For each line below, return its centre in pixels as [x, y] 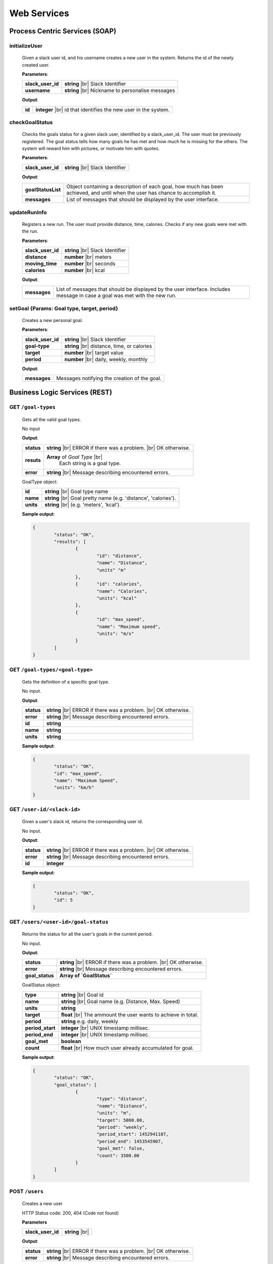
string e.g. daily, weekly [89, 1021]
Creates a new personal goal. [53, 320]
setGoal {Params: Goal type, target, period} [64, 308]
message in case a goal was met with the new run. [117, 296]
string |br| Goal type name [77, 491]
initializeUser [26, 46]
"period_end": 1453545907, [130, 1141]
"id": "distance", [119, 556]
